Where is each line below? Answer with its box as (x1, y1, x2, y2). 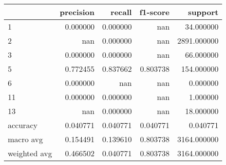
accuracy (8, 119, 38, 131)
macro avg (8, 133, 43, 145)
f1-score (139, 6, 170, 17)
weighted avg (8, 148, 52, 159)
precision (59, 6, 94, 17)
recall (111, 6, 132, 17)
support (188, 6, 219, 17)
